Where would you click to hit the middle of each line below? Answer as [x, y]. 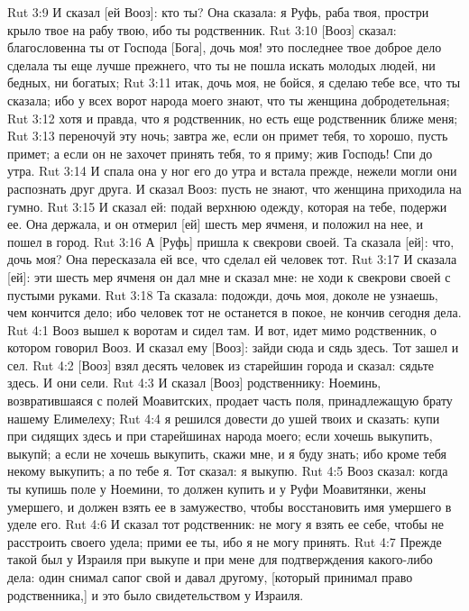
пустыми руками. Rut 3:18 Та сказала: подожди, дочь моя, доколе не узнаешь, [223, 294]
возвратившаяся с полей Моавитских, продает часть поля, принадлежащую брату [230, 401]
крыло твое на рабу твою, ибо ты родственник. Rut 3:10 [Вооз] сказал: [202, 29]
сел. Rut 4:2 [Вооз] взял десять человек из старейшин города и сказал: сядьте [221, 365]
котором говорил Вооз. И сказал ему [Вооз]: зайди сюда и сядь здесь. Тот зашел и [233, 347]
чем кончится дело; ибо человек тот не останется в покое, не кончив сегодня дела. [234, 312]
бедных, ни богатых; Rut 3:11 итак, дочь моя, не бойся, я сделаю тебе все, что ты [234, 82]
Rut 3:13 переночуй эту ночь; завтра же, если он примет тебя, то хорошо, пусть [228, 136]
